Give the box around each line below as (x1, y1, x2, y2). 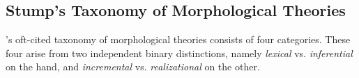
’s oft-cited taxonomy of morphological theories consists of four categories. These (6, 32, 351, 47)
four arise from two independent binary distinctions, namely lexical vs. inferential (6, 45, 353, 60)
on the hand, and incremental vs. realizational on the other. (6, 59, 260, 74)
